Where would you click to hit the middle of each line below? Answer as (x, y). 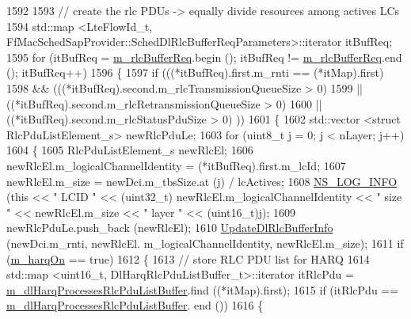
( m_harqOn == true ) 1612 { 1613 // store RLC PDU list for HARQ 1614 (188, 258)
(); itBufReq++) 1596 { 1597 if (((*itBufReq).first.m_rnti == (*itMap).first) (195, 72)
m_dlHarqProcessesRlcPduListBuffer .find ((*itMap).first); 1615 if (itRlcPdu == (203, 289)
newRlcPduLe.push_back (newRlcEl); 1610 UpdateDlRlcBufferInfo (170, 228)
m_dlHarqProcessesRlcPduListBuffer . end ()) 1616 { (135, 305)
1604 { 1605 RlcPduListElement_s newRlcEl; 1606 (130, 150)
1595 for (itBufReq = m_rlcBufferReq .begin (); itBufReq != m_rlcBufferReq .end (204, 57)
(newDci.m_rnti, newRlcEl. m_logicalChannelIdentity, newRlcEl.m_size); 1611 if (205, 243)
